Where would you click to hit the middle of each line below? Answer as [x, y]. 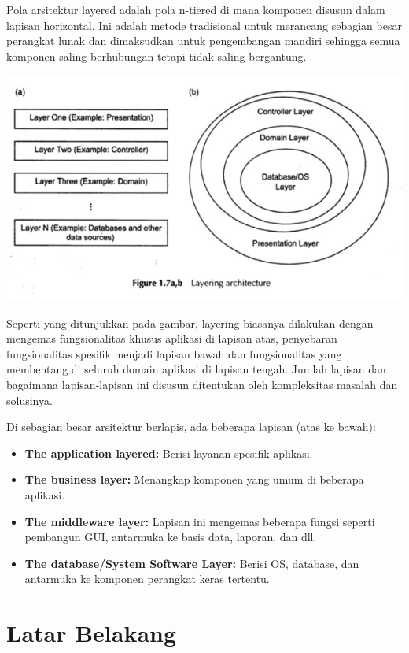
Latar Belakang [92, 633]
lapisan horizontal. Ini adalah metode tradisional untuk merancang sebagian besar [204, 25]
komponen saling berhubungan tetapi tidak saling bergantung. [157, 56]
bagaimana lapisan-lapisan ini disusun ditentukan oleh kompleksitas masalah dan [202, 385]
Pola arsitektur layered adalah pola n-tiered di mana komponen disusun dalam [196, 9]
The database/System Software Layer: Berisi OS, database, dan [192, 563]
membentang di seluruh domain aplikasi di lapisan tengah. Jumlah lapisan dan [196, 369]
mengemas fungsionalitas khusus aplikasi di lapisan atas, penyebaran [172, 338]
